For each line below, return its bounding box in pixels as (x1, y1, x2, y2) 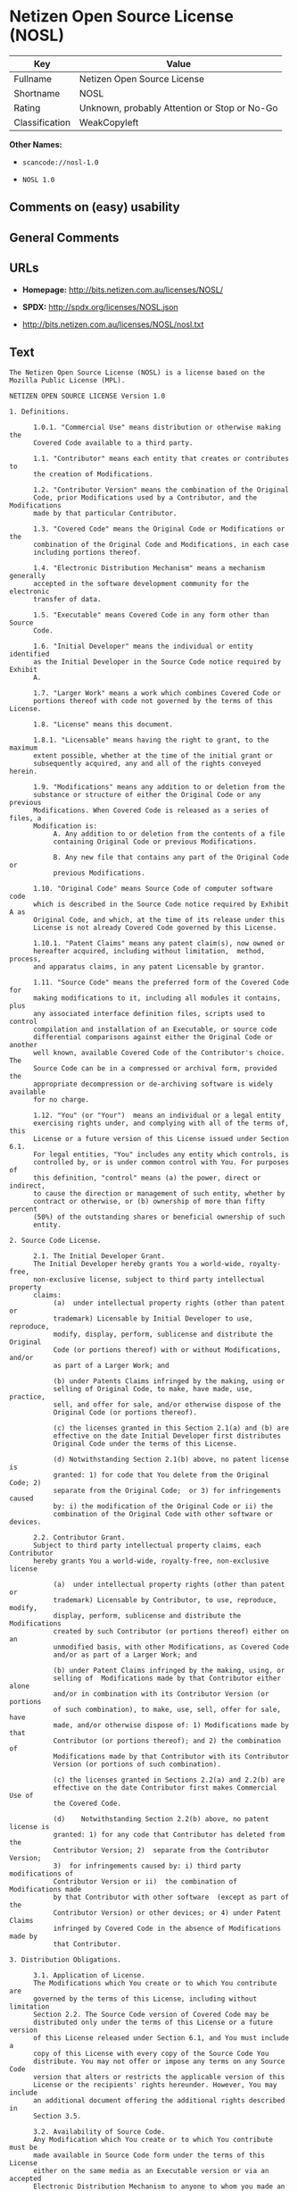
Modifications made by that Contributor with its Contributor (53, 1752, 290, 1761)
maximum (9, 743, 38, 752)
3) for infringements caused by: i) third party (53, 1861, 242, 1871)
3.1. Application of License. (32, 1971, 145, 1980)
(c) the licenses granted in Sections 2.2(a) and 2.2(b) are (53, 1775, 286, 1784)
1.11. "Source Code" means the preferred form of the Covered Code (32, 978, 290, 987)
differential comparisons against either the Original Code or (32, 1033, 274, 1042)
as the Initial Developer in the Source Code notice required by (32, 658, 281, 667)
